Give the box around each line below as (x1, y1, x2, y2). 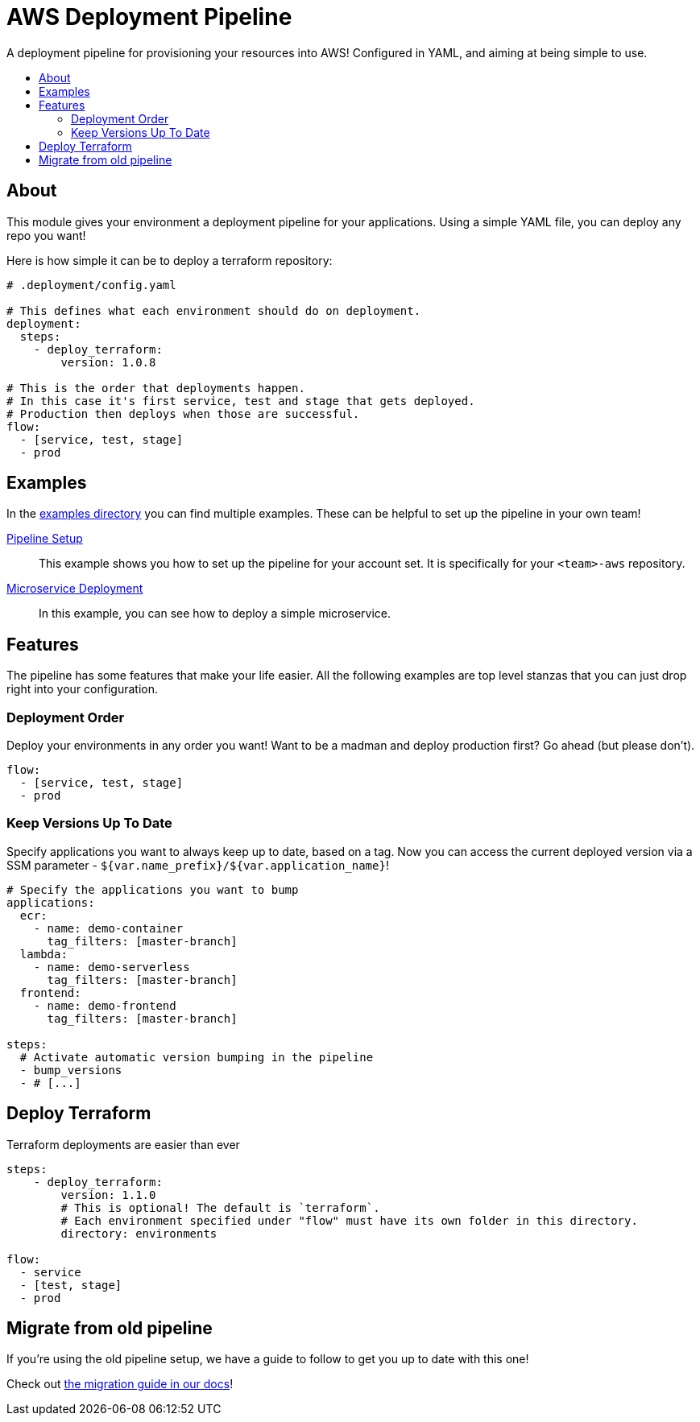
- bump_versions (19, 1063, 122, 1077)
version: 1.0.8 (60, 355, 156, 369)
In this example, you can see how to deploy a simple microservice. (39, 606, 391, 621)
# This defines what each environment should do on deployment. (6, 304, 421, 317)
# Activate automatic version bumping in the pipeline (19, 1050, 374, 1064)
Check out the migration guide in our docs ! (6, 1377, 234, 1391)
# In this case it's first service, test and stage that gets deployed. (6, 394, 475, 407)
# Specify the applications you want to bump (6, 883, 299, 896)
